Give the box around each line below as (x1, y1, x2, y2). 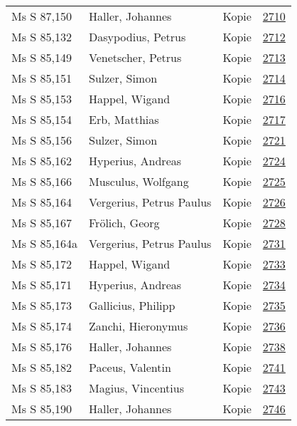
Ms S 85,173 (11, 297, 72, 313)
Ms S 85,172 (11, 256, 72, 272)
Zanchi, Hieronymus (88, 318, 188, 334)
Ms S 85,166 (11, 173, 72, 189)
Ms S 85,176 (11, 338, 72, 355)
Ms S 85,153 (11, 90, 72, 107)
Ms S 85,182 (11, 359, 72, 375)
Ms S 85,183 (11, 380, 72, 396)
